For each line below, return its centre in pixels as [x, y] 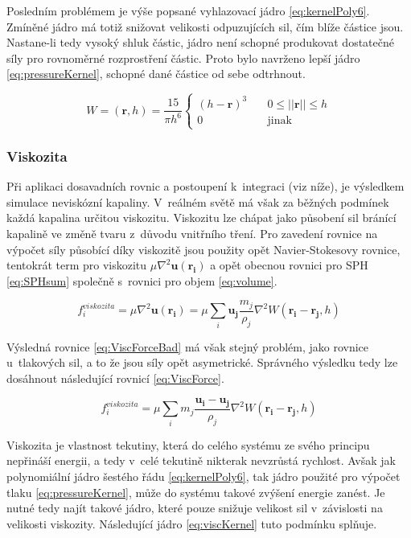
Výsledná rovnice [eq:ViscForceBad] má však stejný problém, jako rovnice [188, 346]
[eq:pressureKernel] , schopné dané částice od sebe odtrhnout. [156, 74]
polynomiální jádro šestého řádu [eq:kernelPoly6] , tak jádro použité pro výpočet [203, 476]
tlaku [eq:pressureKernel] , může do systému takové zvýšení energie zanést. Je [196, 492]
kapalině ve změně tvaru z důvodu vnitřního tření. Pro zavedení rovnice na [192, 234]
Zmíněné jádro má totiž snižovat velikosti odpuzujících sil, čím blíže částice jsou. [205, 26]
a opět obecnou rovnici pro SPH [289, 265]
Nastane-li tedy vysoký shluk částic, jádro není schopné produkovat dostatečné [200, 42]
